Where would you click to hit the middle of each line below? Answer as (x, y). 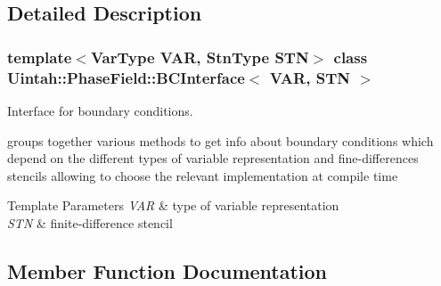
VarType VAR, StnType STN (200, 57)
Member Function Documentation (167, 270)
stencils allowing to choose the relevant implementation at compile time (203, 175)
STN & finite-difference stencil (90, 222)
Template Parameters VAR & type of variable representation (173, 205)
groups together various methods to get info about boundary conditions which (220, 140)
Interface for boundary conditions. (100, 110)
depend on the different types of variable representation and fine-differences (213, 158)
